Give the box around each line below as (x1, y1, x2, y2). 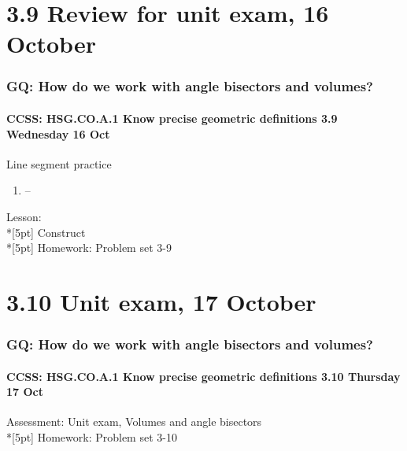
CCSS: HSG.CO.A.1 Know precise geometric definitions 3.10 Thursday (6, 368, 401, 384)
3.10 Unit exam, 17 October (6, 285, 316, 317)
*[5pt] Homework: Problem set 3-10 (6, 428, 177, 445)
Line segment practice (6, 155, 112, 172)
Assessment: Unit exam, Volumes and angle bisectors (6, 413, 262, 430)
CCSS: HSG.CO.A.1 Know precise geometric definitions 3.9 (6, 110, 338, 126)
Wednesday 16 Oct (6, 125, 110, 142)
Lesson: (6, 208, 42, 224)
